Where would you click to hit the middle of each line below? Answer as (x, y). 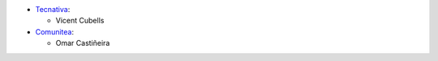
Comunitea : (55, 31)
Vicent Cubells (80, 21)
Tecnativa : (53, 9)
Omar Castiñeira (83, 43)
